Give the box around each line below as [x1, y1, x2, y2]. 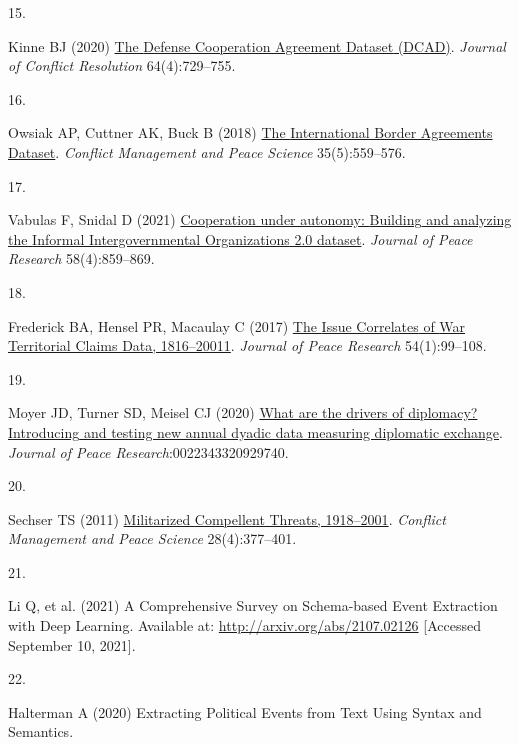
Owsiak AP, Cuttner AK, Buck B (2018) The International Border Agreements [8, 122, 493, 143]
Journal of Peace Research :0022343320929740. [8, 441, 289, 462]
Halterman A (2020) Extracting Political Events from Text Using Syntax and [8, 701, 482, 722]
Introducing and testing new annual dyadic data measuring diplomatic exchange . [8, 421, 503, 442]
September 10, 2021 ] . [8, 634, 136, 655]
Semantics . [8, 721, 74, 742]
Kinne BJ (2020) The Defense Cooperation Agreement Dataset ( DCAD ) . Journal [8, 35, 506, 56]
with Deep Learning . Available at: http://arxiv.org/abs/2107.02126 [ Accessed [8, 615, 481, 636]
